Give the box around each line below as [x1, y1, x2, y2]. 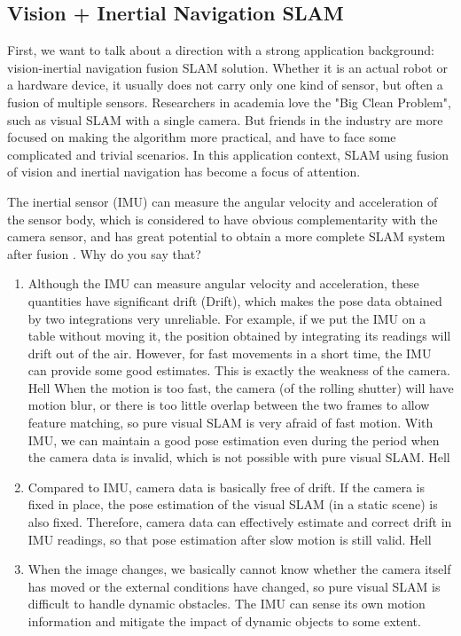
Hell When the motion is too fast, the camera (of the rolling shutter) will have [27, 378, 454, 397]
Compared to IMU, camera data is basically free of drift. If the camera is [27, 477, 426, 496]
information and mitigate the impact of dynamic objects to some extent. [27, 612, 421, 631]
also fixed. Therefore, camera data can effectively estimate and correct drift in [27, 513, 452, 531]
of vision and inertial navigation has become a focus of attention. [7, 162, 361, 181]
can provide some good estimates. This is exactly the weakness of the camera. [27, 361, 450, 380]
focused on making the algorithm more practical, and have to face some [7, 128, 396, 146]
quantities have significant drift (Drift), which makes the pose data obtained [27, 291, 442, 310]
